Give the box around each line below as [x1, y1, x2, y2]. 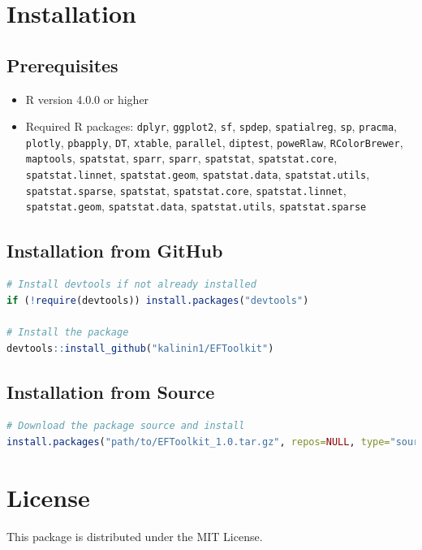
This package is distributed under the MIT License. [6, 527, 263, 544]
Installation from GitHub [6, 237, 223, 262]
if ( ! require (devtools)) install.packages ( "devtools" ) [6, 294, 309, 306]
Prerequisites [6, 52, 118, 77]
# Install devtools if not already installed [6, 279, 256, 291]
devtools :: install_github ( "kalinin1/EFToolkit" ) [6, 342, 274, 354]
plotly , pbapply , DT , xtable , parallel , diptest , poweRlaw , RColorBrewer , [25, 133, 403, 150]
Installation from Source [6, 379, 215, 404]
